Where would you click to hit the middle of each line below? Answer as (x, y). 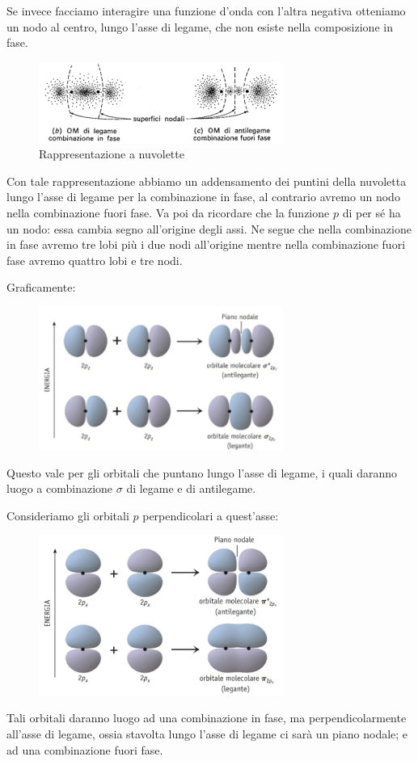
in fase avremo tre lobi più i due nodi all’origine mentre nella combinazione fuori (206, 244)
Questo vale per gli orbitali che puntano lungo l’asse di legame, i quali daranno (202, 472)
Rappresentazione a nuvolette (112, 154)
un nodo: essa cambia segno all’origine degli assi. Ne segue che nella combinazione (209, 228)
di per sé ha (372, 213)
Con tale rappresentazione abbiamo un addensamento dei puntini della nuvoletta (207, 181)
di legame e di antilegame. (191, 488)
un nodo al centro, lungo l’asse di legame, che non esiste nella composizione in (200, 26)
